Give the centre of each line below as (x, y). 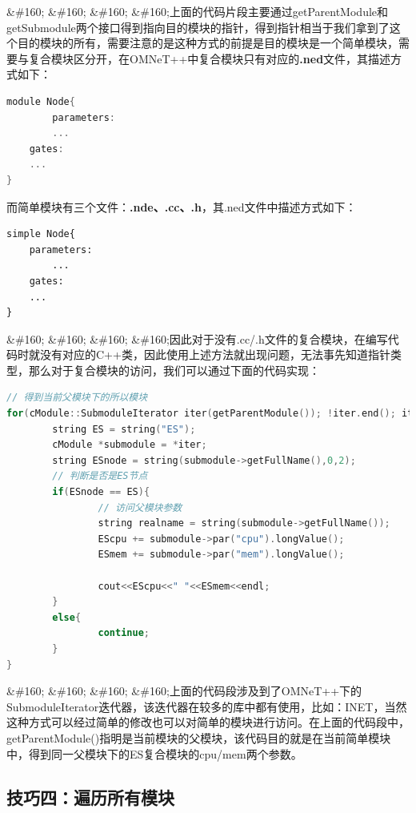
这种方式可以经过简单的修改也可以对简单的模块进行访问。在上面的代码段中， (208, 722)
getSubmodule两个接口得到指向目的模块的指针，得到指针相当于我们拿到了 (198, 27)
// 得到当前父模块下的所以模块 (77, 398)
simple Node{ (41, 234)
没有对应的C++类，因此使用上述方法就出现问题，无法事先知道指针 (215, 354)
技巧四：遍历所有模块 (90, 797)
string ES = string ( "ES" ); (124, 429)
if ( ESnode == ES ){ (101, 492)
